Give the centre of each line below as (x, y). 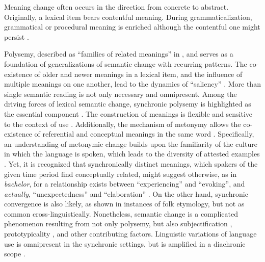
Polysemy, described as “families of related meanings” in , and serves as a (119, 54)
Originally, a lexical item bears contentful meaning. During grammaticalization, (128, 17)
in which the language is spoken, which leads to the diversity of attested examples (132, 154)
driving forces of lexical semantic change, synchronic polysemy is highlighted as (128, 104)
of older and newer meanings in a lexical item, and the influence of (138, 74)
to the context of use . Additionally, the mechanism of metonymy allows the (123, 124)
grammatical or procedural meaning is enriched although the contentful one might (132, 27)
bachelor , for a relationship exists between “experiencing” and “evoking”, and (125, 184)
